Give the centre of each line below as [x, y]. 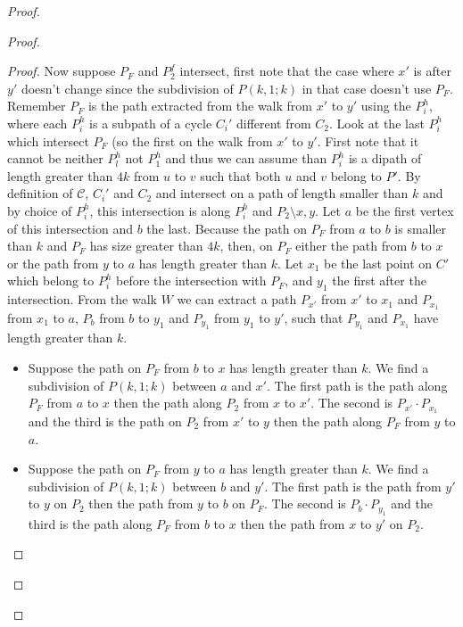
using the [386, 106]
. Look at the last [377, 123]
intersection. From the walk [82, 299]
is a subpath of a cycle [151, 123]
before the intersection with [191, 280]
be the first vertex [405, 210]
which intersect [48, 140]
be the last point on [378, 263]
